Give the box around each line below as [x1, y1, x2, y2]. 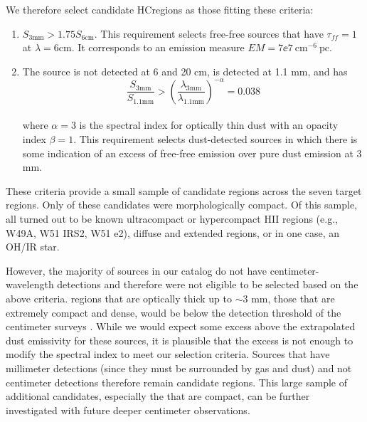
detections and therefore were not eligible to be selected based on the [57, 277, 358, 292]
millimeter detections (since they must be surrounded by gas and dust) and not [6, 360, 352, 375]
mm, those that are [251, 291, 335, 305]
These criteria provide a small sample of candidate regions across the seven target [6, 183, 362, 198]
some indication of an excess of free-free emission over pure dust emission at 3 [22, 145, 362, 160]
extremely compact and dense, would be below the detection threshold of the [6, 305, 341, 320]
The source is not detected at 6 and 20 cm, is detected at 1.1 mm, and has [22, 63, 348, 78]
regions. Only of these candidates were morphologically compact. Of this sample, [6, 197, 357, 212]
